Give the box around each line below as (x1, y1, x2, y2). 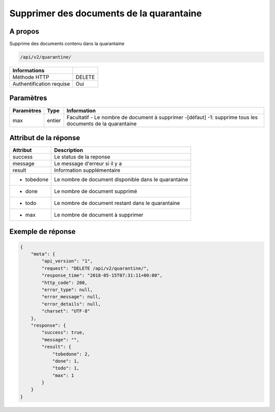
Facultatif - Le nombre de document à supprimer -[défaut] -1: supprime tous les (66, 114, 258, 121)
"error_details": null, (41, 301, 101, 307)
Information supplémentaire (54, 167, 121, 174)
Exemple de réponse (9, 227, 76, 236)
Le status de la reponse (54, 153, 111, 161)
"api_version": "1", (41, 258, 93, 264)
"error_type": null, (41, 287, 93, 293)
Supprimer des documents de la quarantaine (9, 8, 202, 19)
